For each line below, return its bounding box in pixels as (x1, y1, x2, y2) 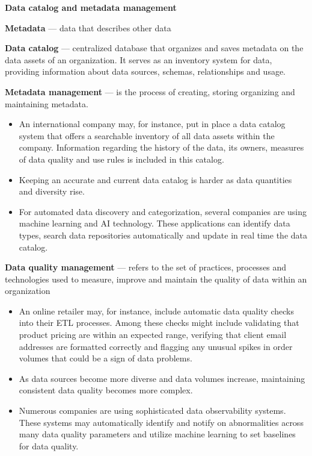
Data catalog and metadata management (5, 1, 177, 13)
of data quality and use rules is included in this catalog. (19, 152, 224, 165)
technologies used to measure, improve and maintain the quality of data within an (5, 272, 307, 285)
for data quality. (19, 439, 79, 452)
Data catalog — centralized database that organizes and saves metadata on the (5, 42, 304, 54)
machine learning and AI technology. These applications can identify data (19, 217, 290, 230)
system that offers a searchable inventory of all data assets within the (19, 129, 275, 142)
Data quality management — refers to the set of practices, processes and (5, 261, 287, 273)
